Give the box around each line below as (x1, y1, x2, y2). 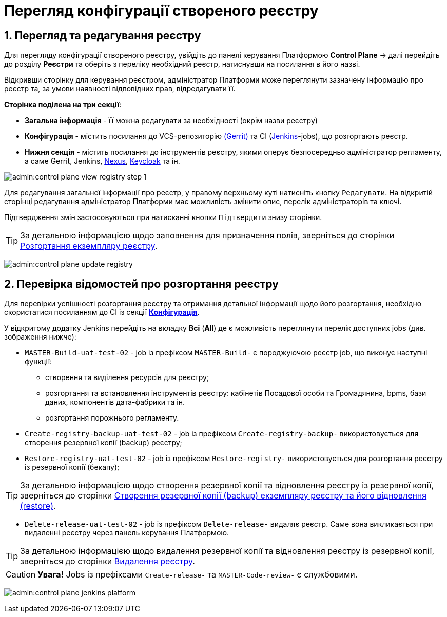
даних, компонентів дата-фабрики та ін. (45, 397, 185, 407)
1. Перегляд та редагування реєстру (4, 29, 201, 42)
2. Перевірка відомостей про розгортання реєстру (4, 277, 279, 290)
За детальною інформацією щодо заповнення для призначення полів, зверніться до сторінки (20, 230, 395, 241)
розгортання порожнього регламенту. (45, 413, 179, 423)
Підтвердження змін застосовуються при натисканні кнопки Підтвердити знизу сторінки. (4, 213, 322, 222)
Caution (6, 569, 36, 580)
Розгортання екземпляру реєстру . (20, 241, 158, 251)
